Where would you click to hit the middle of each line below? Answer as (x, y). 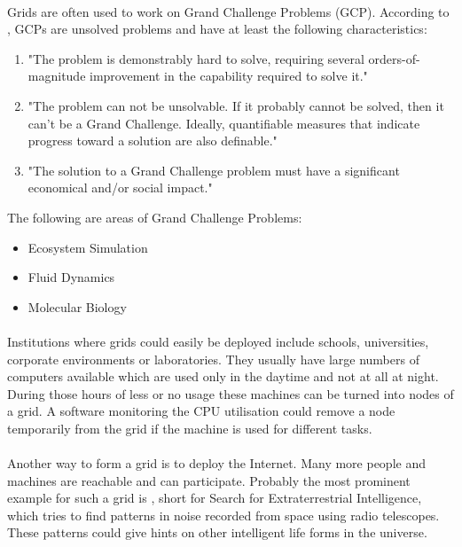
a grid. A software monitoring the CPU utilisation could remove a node (201, 411)
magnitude (57, 76)
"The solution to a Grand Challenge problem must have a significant (214, 170)
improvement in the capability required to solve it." (229, 76)
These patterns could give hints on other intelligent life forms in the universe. (217, 532)
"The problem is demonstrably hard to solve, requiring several (196, 58)
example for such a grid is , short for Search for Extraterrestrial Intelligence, (215, 498)
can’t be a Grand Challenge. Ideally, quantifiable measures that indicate (224, 123)
